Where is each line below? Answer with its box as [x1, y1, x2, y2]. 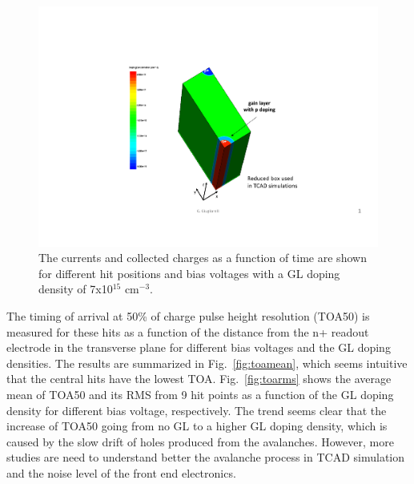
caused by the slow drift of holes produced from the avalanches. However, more [6, 433, 394, 450]
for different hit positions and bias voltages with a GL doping [38, 264, 340, 281]
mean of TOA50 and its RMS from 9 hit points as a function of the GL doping [6, 386, 394, 402]
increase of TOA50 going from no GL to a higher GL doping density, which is [6, 417, 388, 434]
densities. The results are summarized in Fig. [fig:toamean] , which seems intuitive [6, 354, 408, 371]
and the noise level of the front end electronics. [6, 464, 236, 481]
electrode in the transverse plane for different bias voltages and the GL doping [6, 339, 391, 356]
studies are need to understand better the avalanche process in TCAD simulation [6, 449, 405, 466]
